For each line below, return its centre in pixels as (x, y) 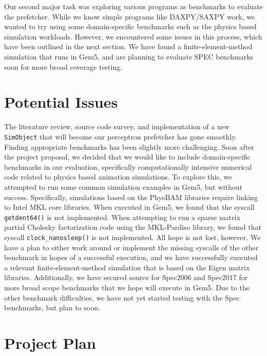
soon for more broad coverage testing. (63, 66)
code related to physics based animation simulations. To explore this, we (118, 177)
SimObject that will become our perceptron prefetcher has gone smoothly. (121, 136)
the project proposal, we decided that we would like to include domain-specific (127, 157)
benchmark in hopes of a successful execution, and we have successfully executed (131, 257)
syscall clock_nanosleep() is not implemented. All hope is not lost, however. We (132, 237)
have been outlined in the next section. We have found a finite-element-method (128, 46)
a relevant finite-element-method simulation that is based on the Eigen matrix (127, 267)
